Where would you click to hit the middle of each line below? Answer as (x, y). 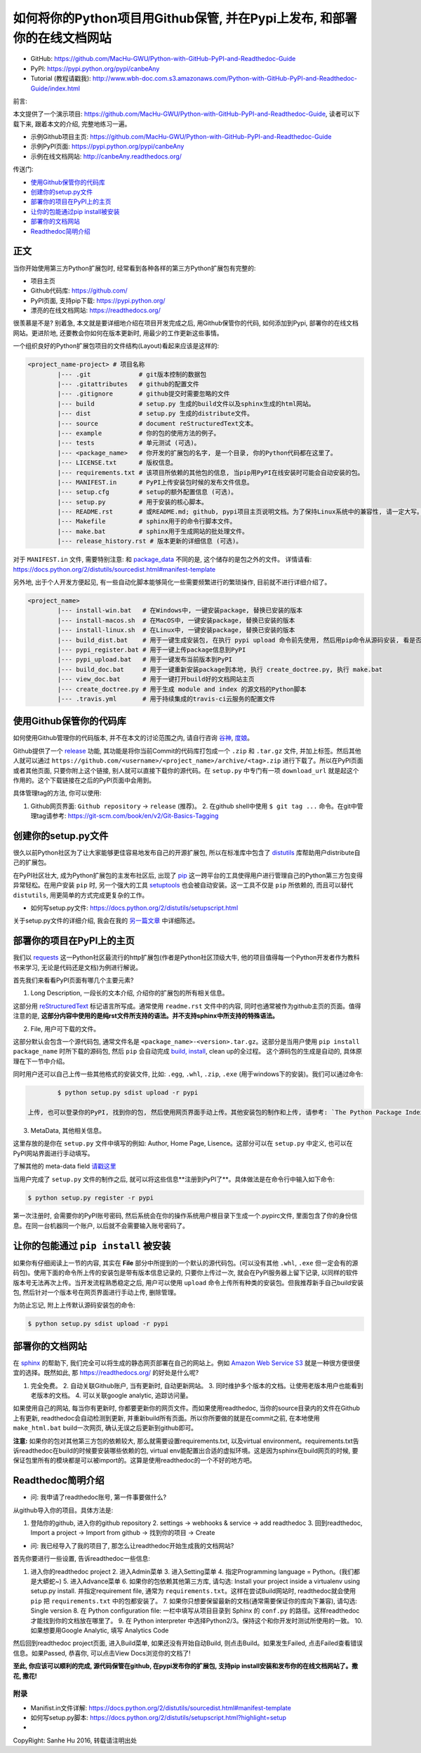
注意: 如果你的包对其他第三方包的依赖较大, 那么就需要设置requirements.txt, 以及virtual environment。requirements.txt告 (186, 1441)
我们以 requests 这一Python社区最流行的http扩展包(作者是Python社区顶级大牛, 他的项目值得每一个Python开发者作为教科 (187, 958)
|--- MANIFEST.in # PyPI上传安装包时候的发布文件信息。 (155, 482)
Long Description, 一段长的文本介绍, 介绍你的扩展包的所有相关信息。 (129, 993)
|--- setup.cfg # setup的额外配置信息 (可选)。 (147, 492)
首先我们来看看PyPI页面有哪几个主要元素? (73, 980)
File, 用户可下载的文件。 (65, 1028)
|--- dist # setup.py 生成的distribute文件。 (155, 414)
